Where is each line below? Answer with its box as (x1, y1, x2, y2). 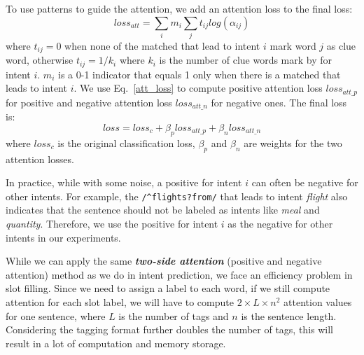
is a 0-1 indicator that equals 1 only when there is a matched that (57, 67, 341, 81)
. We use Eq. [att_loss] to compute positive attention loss (73, 81, 323, 95)
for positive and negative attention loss (6, 95, 172, 109)
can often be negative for (251, 175, 358, 190)
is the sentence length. (241, 308, 337, 323)
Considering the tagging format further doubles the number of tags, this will (6, 322, 333, 337)
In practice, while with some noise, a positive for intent (6, 175, 242, 190)
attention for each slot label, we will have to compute (6, 294, 234, 309)
